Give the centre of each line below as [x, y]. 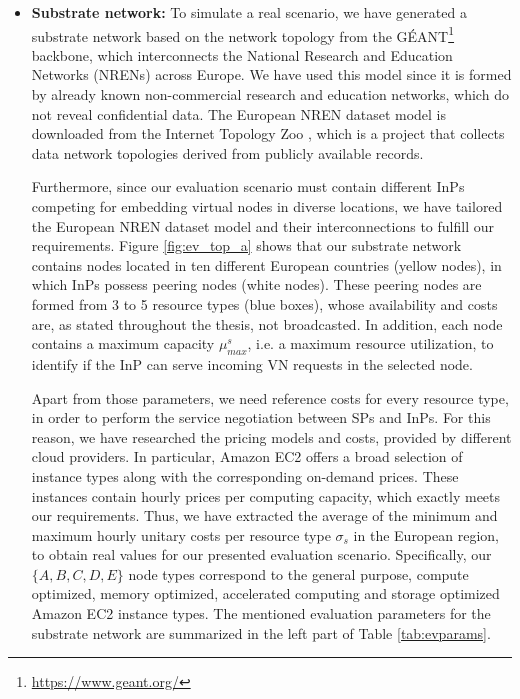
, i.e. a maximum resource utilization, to [370, 343]
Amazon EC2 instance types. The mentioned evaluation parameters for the [261, 613]
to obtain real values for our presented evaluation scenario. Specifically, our [261, 554]
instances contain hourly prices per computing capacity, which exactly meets [266, 495]
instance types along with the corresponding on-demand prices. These [245, 475]
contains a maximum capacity [123, 343]
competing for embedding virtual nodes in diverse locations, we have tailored [267, 206]
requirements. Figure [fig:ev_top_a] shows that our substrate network [246, 245]
